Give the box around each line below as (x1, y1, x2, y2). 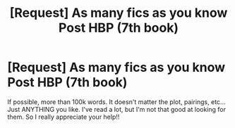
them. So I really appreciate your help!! (7, 113, 120, 121)
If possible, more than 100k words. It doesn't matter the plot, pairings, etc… (7, 97, 226, 106)
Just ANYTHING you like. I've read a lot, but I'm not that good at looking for (7, 105, 226, 113)
